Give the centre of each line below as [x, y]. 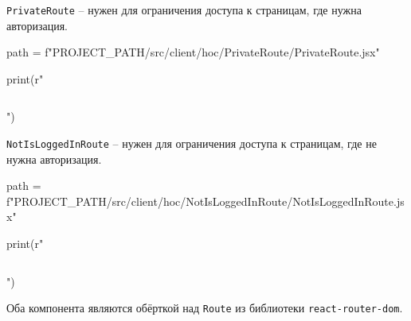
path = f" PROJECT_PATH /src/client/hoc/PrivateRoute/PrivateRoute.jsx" [193, 52]
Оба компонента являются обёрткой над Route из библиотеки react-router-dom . [205, 308]
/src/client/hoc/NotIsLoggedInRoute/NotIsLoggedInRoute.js [255, 201]
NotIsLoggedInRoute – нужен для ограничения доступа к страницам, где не [192, 143]
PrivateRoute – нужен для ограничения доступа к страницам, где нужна [184, 10]
